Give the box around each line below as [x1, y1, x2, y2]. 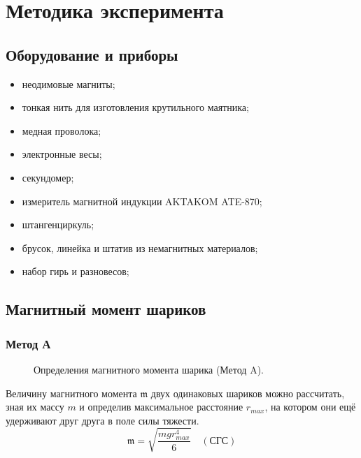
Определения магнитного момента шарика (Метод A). [34, 362, 264, 376]
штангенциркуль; [22, 217, 94, 232]
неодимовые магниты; [22, 76, 115, 91]
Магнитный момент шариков [6, 298, 206, 320]
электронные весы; [22, 147, 102, 161]
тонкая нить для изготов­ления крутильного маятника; [22, 100, 249, 114]
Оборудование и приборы [6, 43, 178, 65]
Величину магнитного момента [6, 385, 137, 400]
